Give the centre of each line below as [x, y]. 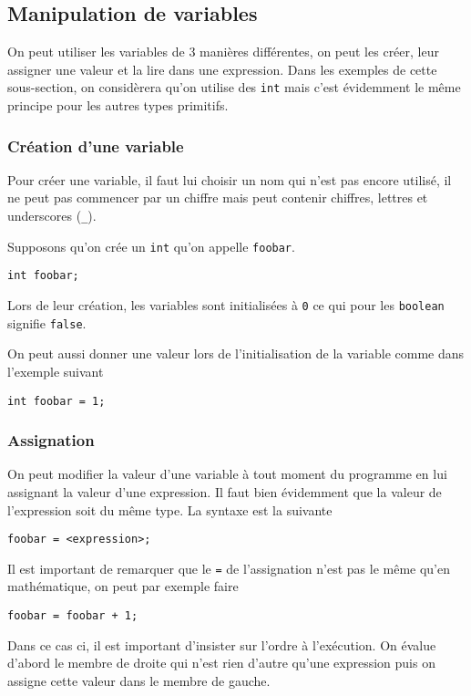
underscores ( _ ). [52, 216]
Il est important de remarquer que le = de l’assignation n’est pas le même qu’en [229, 568]
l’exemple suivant [56, 371]
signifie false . [47, 322]
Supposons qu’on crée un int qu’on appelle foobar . [151, 246]
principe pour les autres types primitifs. [118, 105]
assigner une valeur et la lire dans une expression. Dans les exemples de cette [222, 69]
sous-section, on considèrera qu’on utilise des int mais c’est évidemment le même [234, 87]
